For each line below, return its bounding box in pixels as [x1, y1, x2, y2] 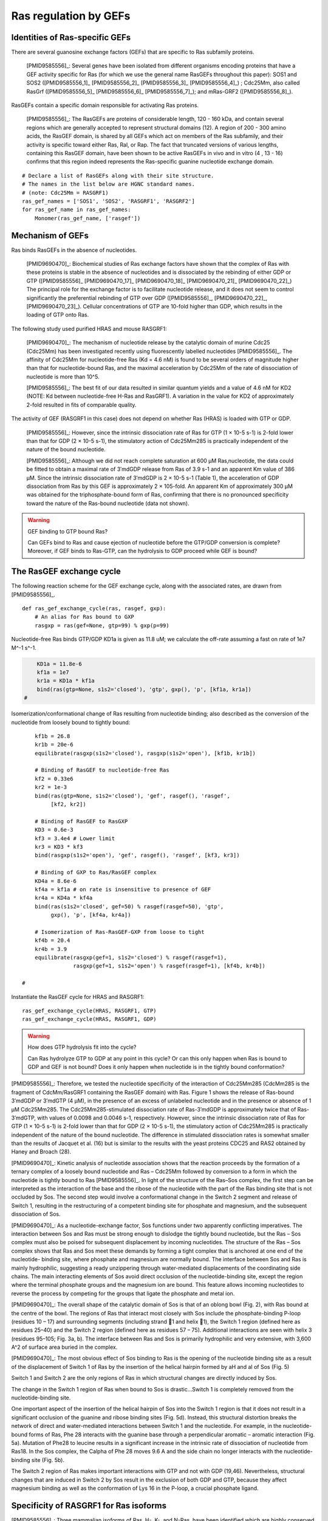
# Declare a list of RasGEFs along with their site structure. [22, 172, 214, 179]
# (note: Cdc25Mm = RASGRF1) [22, 189, 109, 196]
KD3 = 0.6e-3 [34, 826, 73, 834]
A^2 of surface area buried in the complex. [11, 1343, 118, 1351]
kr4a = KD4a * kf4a [34, 894, 93, 902]
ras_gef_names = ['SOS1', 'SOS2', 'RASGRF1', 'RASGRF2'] [22, 198, 196, 204]
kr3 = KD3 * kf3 [34, 843, 83, 850]
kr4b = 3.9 [34, 945, 67, 952]
